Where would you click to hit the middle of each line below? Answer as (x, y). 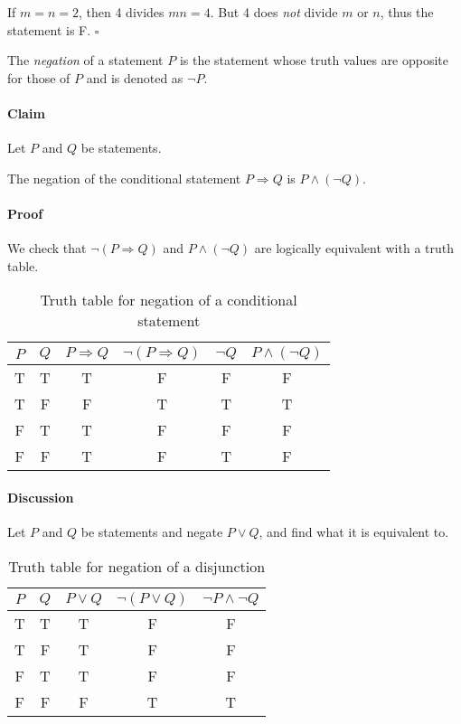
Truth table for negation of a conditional (169, 300)
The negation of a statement (85, 60)
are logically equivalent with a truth (354, 248)
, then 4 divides (122, 12)
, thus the (407, 12)
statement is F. (49, 29)
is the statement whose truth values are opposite (314, 60)
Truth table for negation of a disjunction (137, 566)
